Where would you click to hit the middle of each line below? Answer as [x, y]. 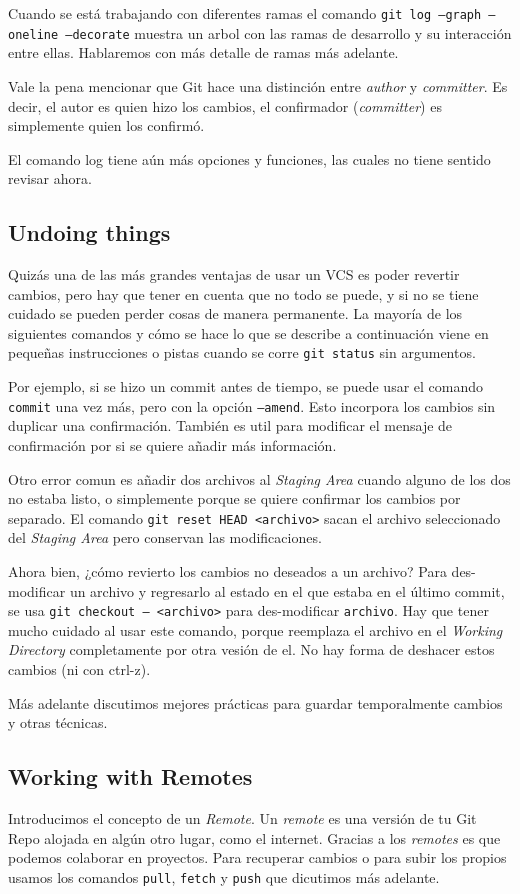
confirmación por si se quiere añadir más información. [172, 444]
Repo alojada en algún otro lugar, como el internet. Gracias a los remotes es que [254, 837]
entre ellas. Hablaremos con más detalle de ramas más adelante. [203, 52]
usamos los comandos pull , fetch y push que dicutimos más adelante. [224, 876]
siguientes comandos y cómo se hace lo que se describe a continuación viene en [248, 332]
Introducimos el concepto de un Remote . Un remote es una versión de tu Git [242, 818]
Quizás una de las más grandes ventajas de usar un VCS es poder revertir [234, 274]
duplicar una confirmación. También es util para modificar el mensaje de [230, 425]
